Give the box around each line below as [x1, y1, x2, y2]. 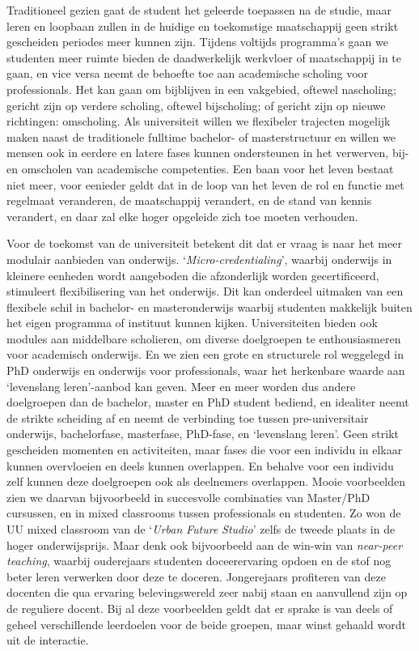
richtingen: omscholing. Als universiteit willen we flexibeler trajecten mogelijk [6, 113, 391, 130]
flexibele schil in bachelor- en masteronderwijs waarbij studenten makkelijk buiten [6, 298, 413, 315]
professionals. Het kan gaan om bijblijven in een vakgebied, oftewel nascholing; [6, 80, 396, 97]
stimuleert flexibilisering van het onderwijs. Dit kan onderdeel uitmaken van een [6, 283, 404, 300]
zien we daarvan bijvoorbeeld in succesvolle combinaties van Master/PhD [6, 488, 370, 505]
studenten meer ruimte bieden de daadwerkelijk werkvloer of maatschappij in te [6, 49, 402, 66]
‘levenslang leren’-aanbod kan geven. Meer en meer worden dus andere [6, 377, 356, 394]
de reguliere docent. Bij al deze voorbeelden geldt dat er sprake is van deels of [6, 599, 393, 616]
